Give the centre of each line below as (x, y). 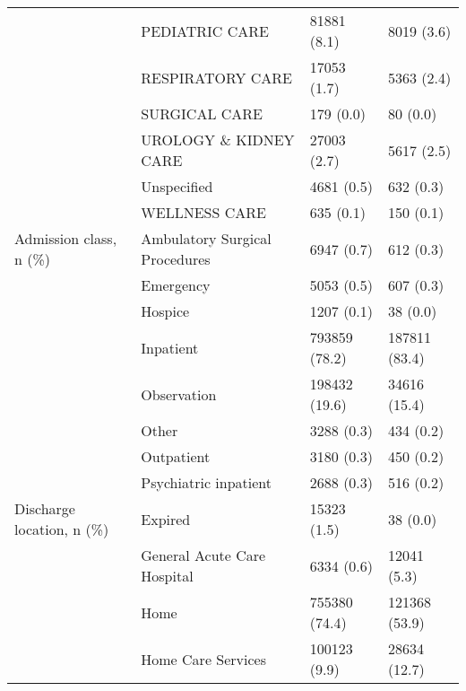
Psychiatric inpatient (207, 482)
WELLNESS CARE (203, 212)
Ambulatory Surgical (206, 238)
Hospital (167, 576)
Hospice (165, 311)
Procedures (176, 259)
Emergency (176, 285)
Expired (166, 519)
